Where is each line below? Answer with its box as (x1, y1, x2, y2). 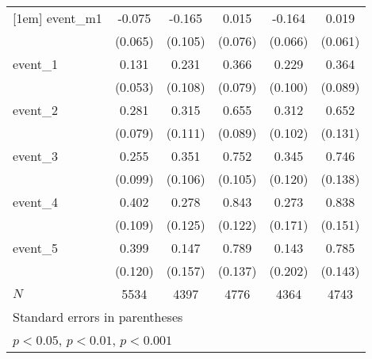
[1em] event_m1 (13, 9, 102, 27)
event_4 (13, 193, 58, 211)
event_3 (13, 147, 58, 165)
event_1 (13, 55, 58, 73)
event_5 (13, 239, 58, 257)
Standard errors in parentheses (13, 307, 183, 326)
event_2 (13, 101, 58, 119)
